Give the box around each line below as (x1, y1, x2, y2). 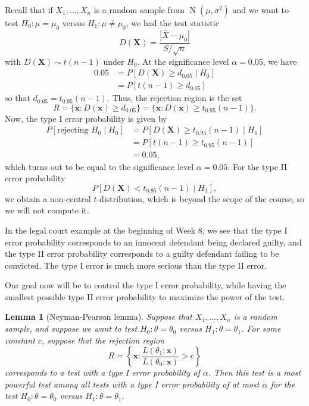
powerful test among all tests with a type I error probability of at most (5, 377, 260, 390)
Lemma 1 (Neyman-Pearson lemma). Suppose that (5, 310, 192, 323)
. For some (241, 322, 281, 335)
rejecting (57, 126, 89, 135)
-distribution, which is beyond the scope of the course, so (96, 192, 305, 204)
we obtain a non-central (5, 192, 91, 204)
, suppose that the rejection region (41, 333, 164, 346)
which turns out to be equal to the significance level (5, 160, 194, 172)
